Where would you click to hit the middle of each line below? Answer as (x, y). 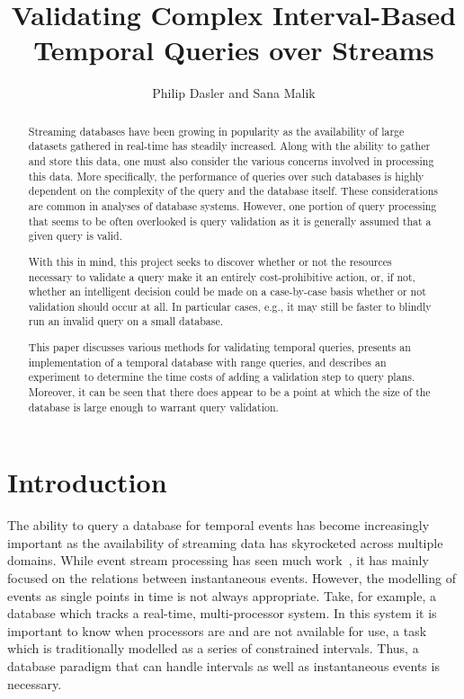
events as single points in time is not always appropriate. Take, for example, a (222, 595)
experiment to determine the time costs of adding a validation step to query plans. (222, 377)
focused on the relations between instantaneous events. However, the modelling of (232, 578)
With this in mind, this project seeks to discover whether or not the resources (210, 261)
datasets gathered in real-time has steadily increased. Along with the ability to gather (229, 146)
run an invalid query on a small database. (126, 321)
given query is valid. (75, 236)
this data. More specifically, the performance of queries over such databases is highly (226, 176)
